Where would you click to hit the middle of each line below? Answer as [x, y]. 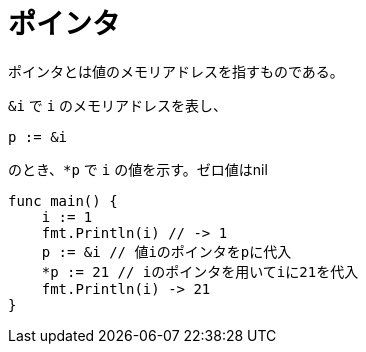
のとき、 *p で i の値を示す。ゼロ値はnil [138, 169]
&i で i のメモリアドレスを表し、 [118, 105]
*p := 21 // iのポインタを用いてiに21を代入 [200, 271]
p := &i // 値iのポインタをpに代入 [166, 251]
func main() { [63, 200]
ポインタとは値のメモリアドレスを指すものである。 [176, 71]
